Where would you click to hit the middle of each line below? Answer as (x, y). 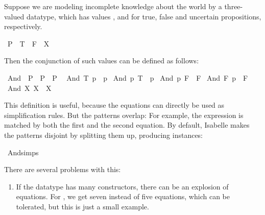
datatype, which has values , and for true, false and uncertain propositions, (144, 16)
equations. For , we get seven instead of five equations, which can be (123, 196)
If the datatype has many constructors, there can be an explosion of (122, 186)
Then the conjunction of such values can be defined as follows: (102, 61)
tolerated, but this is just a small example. (82, 206)
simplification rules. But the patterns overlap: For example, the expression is (124, 115)
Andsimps (23, 152)
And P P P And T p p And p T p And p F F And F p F (128, 77)
